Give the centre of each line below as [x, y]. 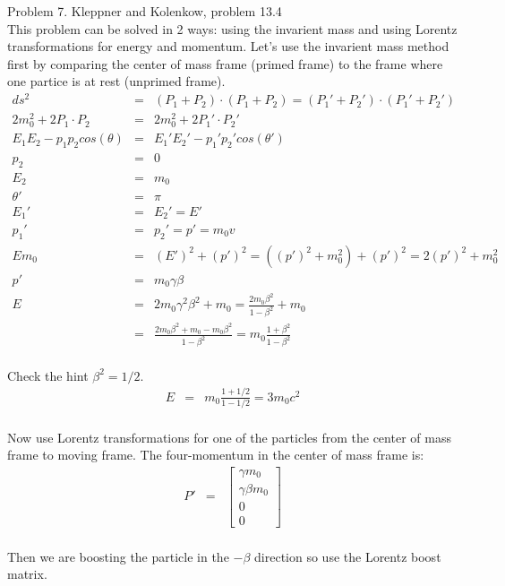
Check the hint [48, 375]
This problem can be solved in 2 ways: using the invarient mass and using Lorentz [232, 28]
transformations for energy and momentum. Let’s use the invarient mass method [228, 46]
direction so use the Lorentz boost [348, 556]
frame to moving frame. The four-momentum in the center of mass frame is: [216, 455]
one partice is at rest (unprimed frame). [116, 81]
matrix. [27, 574]
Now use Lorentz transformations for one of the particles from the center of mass [229, 437]
